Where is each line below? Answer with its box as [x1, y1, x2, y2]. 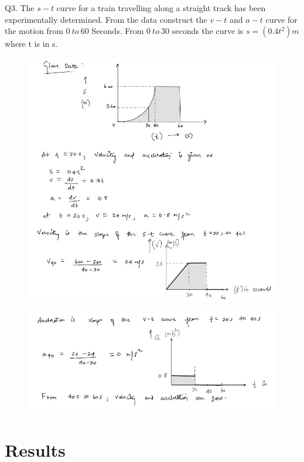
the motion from [5, 25, 63, 37]
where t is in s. [5, 37, 58, 50]
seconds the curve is [172, 25, 244, 37]
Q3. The [5, 2, 35, 13]
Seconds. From [91, 25, 144, 37]
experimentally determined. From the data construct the [5, 13, 207, 25]
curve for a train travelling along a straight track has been [56, 2, 266, 13]
